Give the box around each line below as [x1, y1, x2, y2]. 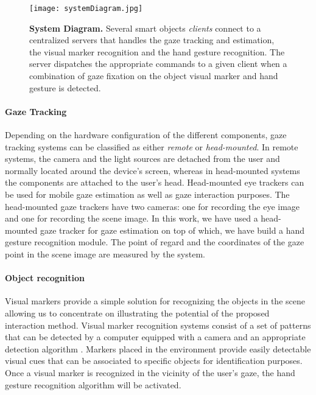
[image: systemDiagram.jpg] [29, 4, 143, 13]
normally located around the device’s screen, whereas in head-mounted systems [5, 164, 300, 177]
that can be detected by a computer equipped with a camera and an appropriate [5, 330, 306, 343]
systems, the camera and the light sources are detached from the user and [5, 152, 280, 165]
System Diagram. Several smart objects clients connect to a [29, 21, 261, 34]
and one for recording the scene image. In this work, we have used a [5, 212, 258, 225]
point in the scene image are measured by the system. [5, 247, 205, 260]
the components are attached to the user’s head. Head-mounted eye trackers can [5, 176, 304, 189]
